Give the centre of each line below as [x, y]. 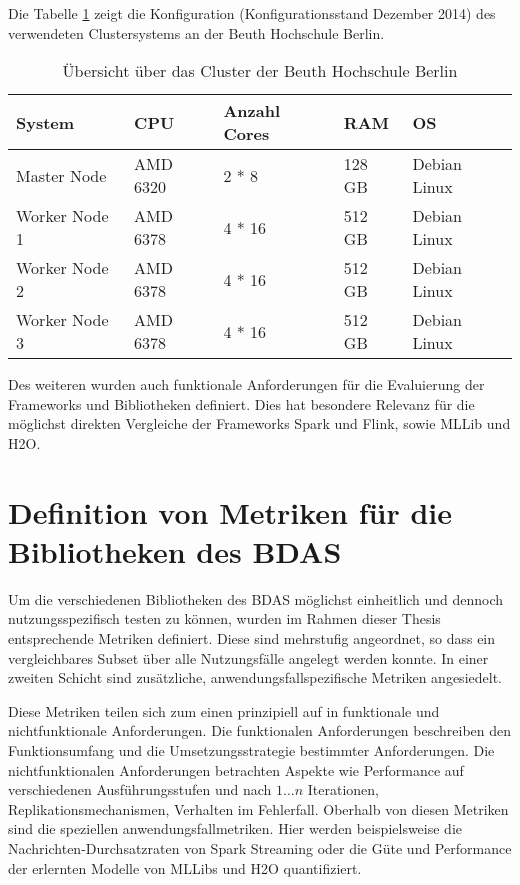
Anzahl [252, 111]
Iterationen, [343, 789]
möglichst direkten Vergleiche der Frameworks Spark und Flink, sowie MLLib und [259, 423]
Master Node [61, 175]
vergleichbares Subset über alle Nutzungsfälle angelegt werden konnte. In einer [248, 657]
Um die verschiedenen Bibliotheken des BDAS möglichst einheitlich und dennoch [256, 598]
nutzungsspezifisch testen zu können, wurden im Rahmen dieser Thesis [224, 618]
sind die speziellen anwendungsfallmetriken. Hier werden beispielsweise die [235, 828]
